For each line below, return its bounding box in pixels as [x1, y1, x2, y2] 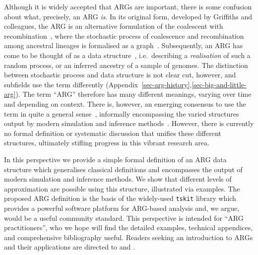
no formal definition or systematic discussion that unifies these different [4, 127, 221, 138]
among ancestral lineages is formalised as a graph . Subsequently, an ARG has [4, 40, 243, 51]
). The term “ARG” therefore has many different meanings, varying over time [15, 89, 252, 99]
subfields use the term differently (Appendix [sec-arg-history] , [4, 79, 192, 89]
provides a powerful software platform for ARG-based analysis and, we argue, [4, 202, 240, 213]
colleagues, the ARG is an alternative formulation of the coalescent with [4, 21, 223, 31]
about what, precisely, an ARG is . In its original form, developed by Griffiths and [4, 11, 253, 21]
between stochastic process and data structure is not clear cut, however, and [4, 69, 236, 80]
